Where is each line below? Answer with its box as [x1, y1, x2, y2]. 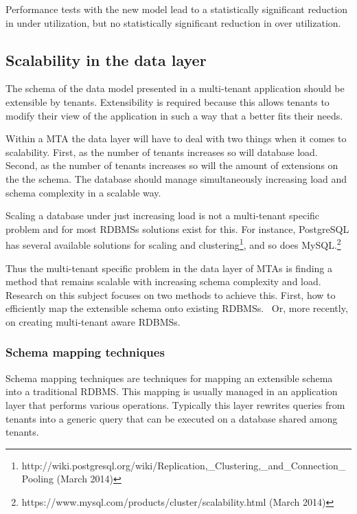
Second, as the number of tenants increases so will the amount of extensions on [5, 158, 338, 172]
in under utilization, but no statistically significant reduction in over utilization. [5, 15, 341, 30]
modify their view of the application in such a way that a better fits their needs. [5, 108, 343, 122]
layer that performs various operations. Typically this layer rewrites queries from [5, 397, 345, 412]
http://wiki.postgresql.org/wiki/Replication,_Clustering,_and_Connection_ [21, 458, 346, 472]
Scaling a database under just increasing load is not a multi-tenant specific [5, 208, 320, 223]
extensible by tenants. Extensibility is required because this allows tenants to [5, 94, 330, 109]
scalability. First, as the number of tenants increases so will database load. [5, 144, 318, 159]
